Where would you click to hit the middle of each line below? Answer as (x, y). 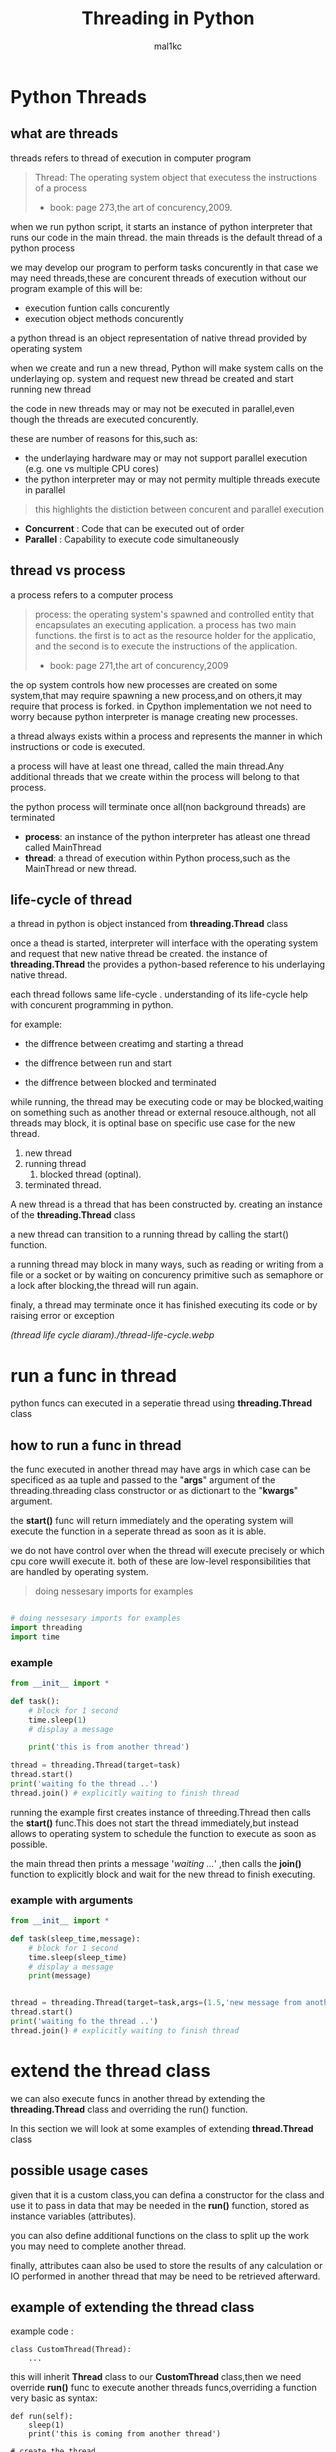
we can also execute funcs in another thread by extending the (138, 2098)
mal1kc (168, 46)
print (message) (60, 1976)
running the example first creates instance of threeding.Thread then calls (161, 1812)
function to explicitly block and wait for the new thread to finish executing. (163, 1874)
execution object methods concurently (104, 318)
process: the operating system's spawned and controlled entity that (174, 614)
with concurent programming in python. (92, 1005)
